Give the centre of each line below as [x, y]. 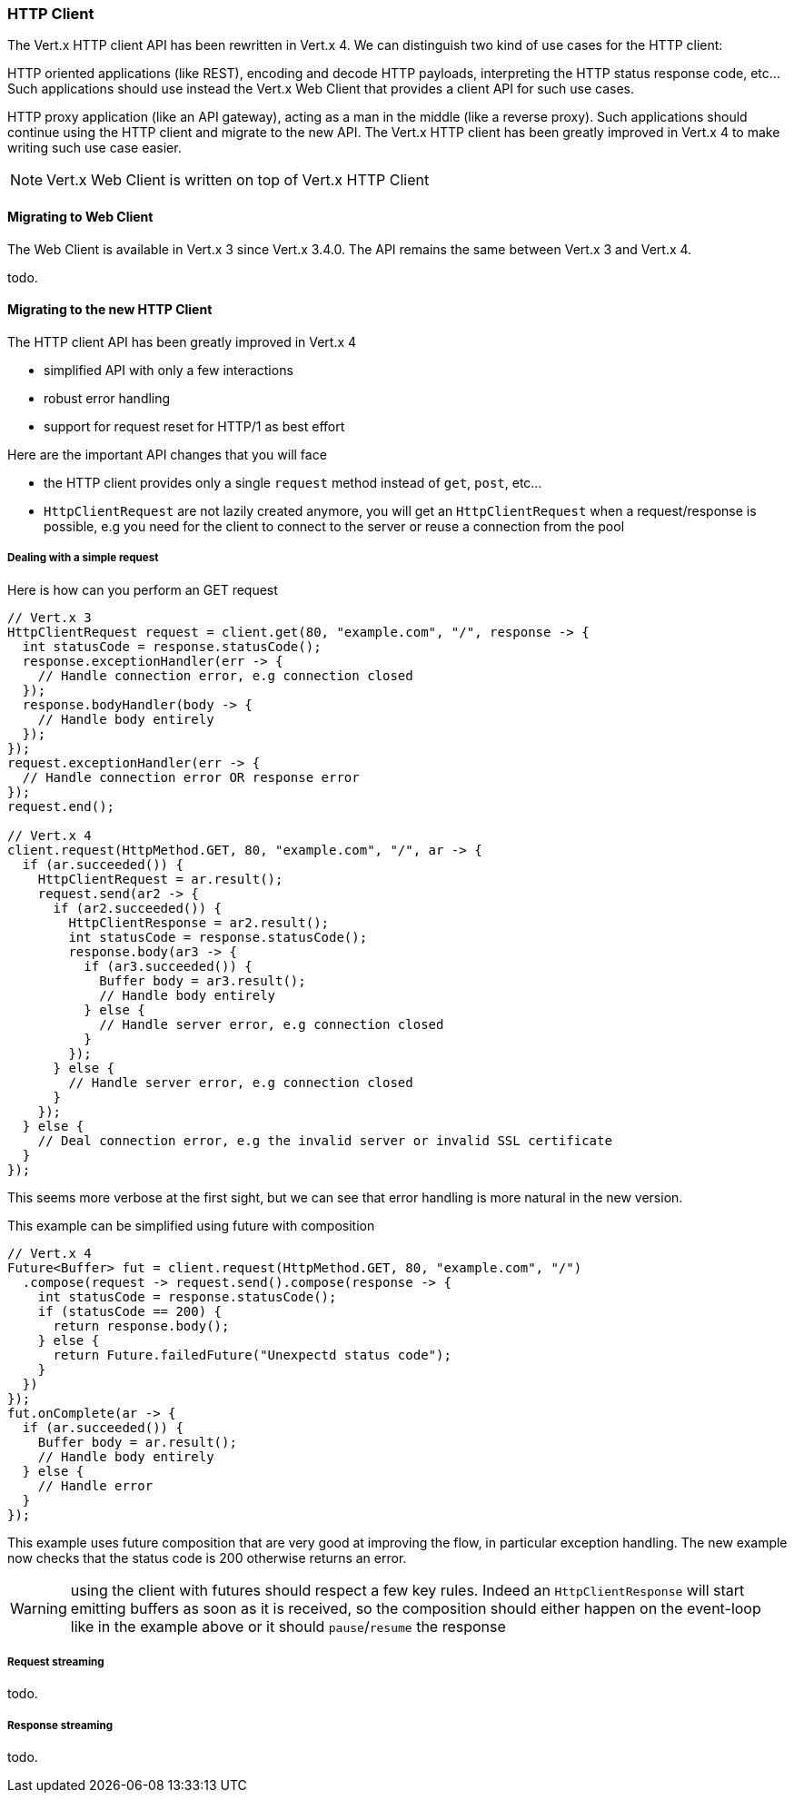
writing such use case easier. [94, 148]
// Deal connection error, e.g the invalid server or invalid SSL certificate [325, 1140]
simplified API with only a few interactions [169, 370]
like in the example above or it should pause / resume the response [288, 1626]
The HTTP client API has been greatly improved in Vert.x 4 [182, 341]
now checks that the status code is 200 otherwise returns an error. [207, 1558]
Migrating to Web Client [80, 216]
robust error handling [107, 398]
